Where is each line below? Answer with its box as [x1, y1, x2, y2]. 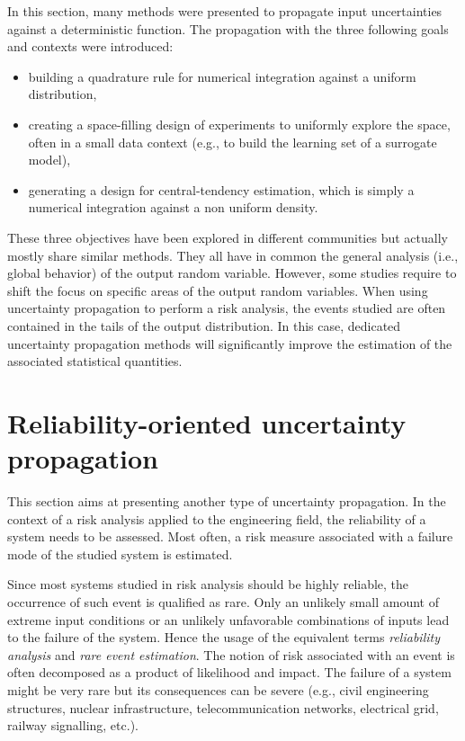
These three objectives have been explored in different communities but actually [7, 228, 448, 246]
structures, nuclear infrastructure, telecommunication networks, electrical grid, [7, 698, 439, 717]
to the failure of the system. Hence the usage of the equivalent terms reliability [7, 628, 440, 647]
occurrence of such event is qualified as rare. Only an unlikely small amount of [7, 592, 439, 611]
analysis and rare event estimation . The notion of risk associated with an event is [7, 645, 455, 664]
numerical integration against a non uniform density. [28, 198, 318, 217]
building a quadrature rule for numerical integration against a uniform [28, 67, 416, 85]
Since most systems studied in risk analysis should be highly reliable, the [7, 575, 409, 594]
